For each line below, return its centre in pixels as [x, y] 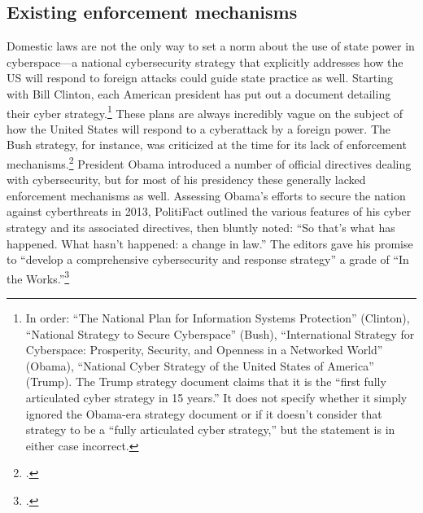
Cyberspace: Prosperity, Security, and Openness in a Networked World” [204, 350]
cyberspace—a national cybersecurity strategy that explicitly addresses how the [205, 61]
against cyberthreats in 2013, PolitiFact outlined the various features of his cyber [209, 211]
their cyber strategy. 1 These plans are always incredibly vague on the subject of [205, 112]
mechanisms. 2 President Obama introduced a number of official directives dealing [209, 162]
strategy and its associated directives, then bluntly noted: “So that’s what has [201, 228]
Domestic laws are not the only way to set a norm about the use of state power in [211, 46]
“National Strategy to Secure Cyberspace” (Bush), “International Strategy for [220, 333]
